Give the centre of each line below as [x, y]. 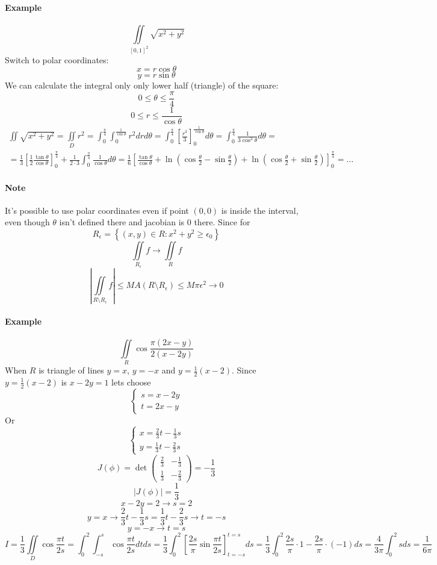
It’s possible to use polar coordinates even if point [97, 210]
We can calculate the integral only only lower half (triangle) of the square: [142, 85]
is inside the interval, [260, 210]
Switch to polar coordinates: [57, 59]
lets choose [131, 382]
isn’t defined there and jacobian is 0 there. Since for [155, 222]
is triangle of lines [71, 370]
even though [27, 222]
